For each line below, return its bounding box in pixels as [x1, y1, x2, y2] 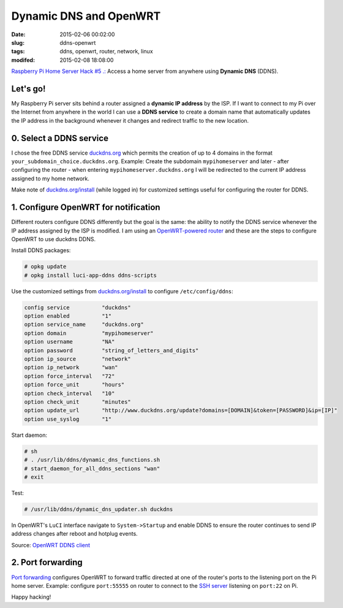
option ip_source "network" [24, 356, 131, 363]
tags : [11, 48, 25, 55]
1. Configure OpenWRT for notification [11, 202, 160, 213]
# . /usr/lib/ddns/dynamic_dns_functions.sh [24, 456, 160, 463]
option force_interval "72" [24, 372, 115, 380]
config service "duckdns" [24, 304, 131, 311]
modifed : [11, 56, 36, 64]
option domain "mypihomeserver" [24, 329, 154, 337]
